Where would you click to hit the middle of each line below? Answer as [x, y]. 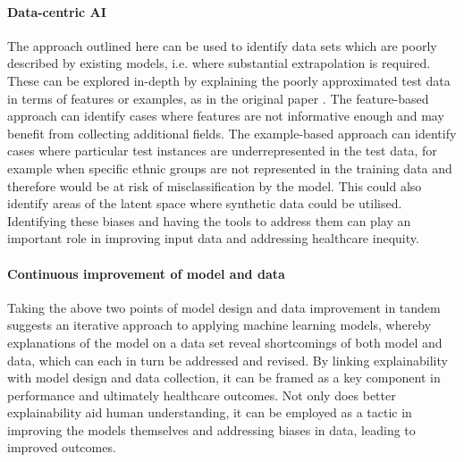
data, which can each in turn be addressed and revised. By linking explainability [228, 360]
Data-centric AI [57, 11]
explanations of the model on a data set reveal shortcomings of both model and [225, 342]
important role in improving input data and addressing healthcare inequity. [213, 238]
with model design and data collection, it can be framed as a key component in [224, 378]
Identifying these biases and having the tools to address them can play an [209, 220]
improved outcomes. [62, 447]
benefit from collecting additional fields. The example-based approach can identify [232, 133]
